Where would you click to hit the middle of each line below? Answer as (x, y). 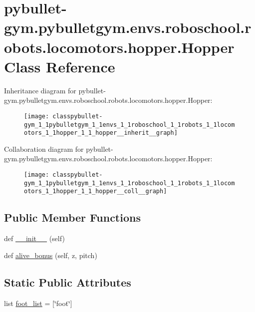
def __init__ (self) (34, 238)
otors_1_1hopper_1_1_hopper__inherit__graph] (101, 133)
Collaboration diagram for (44, 149)
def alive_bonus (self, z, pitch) (51, 255)
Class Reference (60, 66)
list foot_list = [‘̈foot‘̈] (38, 303)
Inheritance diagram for (40, 90)
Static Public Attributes (68, 282)
